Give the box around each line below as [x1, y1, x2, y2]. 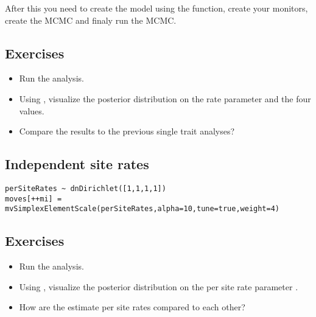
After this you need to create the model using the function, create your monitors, [5, 2, 308, 14]
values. [19, 104, 44, 117]
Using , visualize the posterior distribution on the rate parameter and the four [19, 92, 311, 105]
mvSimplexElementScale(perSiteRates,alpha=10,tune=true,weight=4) [5, 204, 280, 214]
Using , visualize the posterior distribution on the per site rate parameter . [19, 280, 298, 293]
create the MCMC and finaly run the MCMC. [5, 13, 177, 26]
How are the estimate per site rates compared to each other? [19, 301, 245, 313]
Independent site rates [5, 155, 149, 173]
